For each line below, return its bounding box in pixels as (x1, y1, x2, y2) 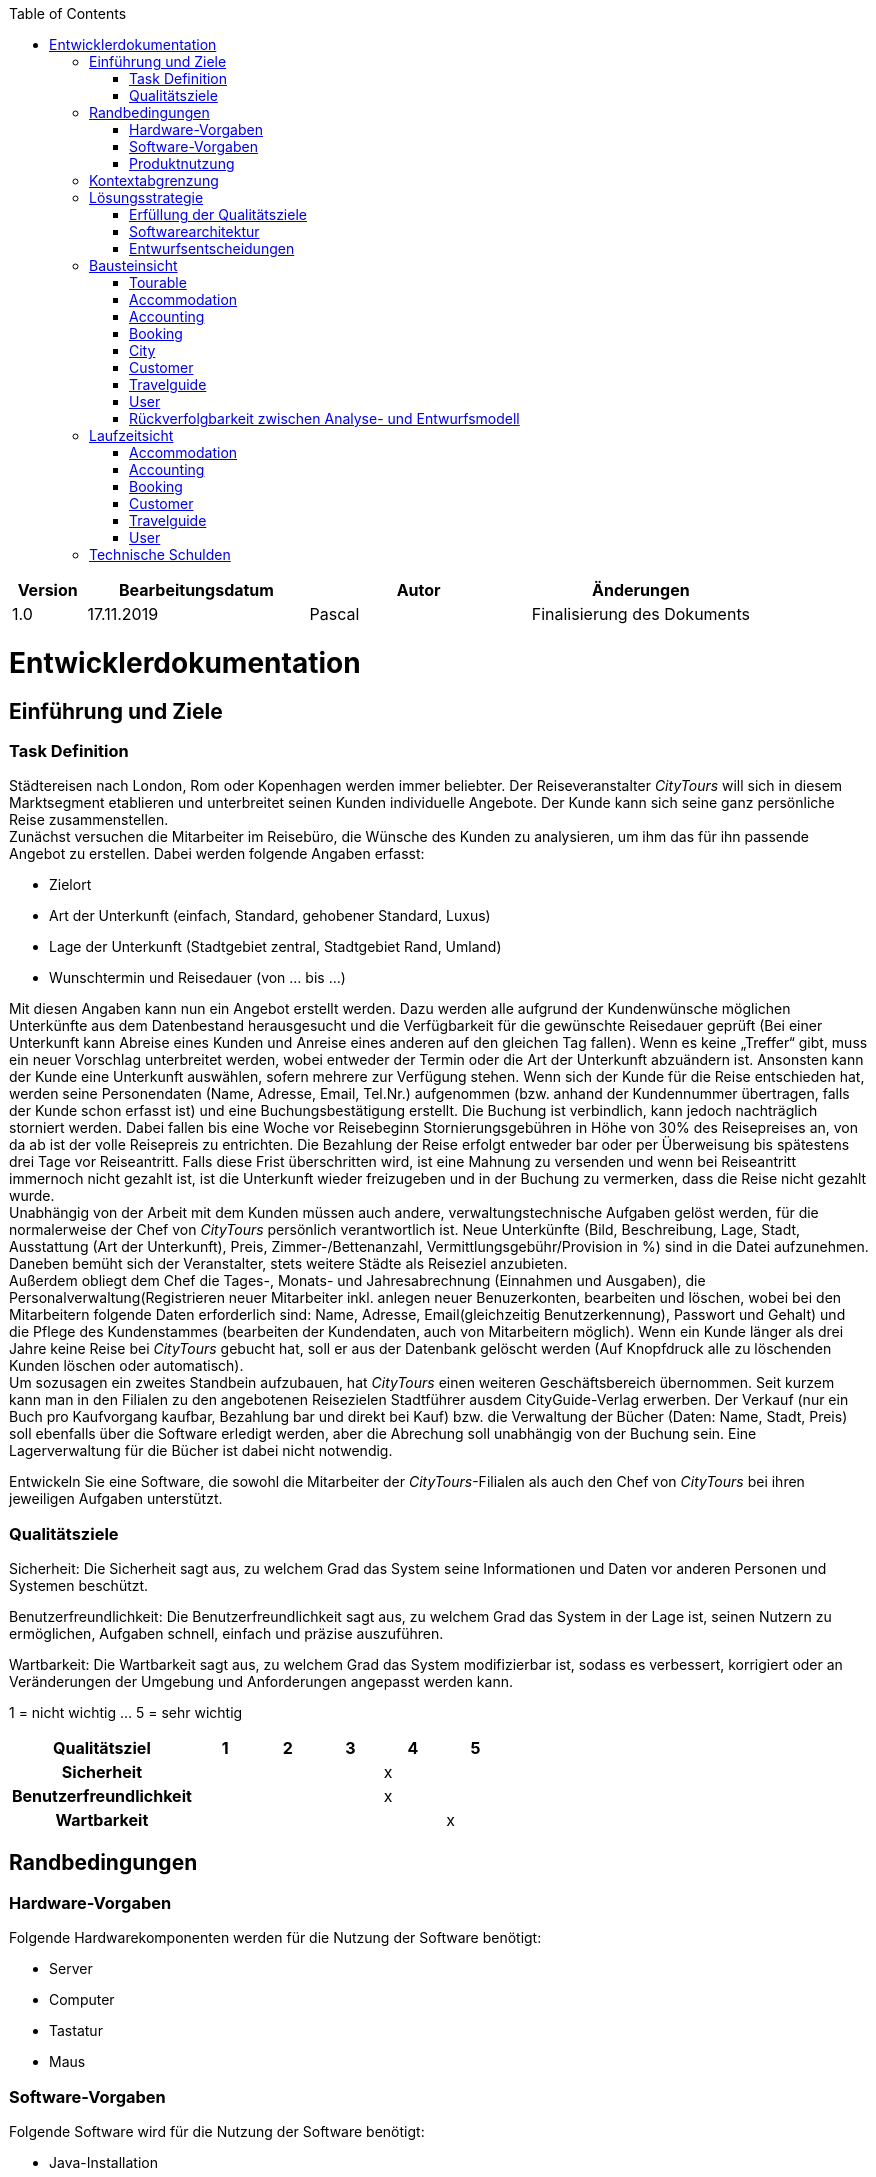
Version (17, 580, 78, 600)
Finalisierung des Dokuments (531, 604, 750, 624)
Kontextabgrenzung (89, 172, 219, 189)
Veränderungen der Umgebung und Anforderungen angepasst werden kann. (9, 1673, 513, 1691)
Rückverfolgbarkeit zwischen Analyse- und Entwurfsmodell (129, 410, 520, 427)
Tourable (129, 274, 187, 291)
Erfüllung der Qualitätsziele (129, 206, 307, 223)
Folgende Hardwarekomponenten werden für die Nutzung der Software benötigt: (9, 1929, 542, 1947)
